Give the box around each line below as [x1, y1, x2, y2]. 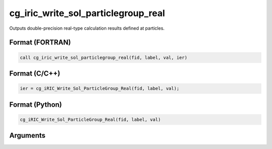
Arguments [9, 131, 46, 140]
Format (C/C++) [9, 69, 60, 78]
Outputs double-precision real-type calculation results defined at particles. [9, 25, 165, 31]
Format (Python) [9, 100, 62, 109]
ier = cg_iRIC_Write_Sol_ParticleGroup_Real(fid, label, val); [20, 86, 180, 92]
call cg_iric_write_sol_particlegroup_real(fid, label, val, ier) [20, 54, 187, 60]
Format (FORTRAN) [9, 38, 71, 47]
